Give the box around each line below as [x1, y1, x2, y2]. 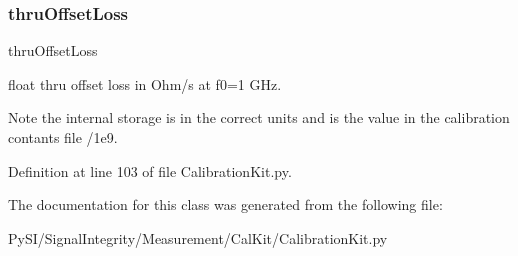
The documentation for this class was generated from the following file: [8, 194, 443, 215]
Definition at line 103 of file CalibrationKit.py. [8, 160, 292, 181]
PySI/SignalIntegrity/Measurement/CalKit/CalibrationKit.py [8, 227, 388, 248]
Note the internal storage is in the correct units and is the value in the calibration [8, 107, 510, 128]
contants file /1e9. [8, 127, 118, 147]
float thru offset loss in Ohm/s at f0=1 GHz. [8, 73, 282, 94]
